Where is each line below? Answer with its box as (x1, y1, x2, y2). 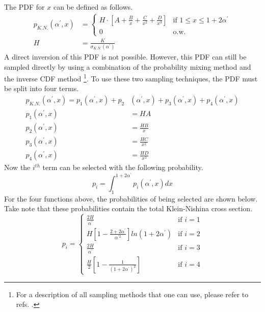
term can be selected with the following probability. (42, 162, 203, 173)
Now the (4, 162, 31, 173)
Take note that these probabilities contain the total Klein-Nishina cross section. (4, 203, 253, 214)
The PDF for (4, 2, 45, 12)
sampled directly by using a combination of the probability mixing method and (4, 61, 251, 72)
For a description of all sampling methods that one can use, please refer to (16, 289, 249, 299)
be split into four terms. (4, 83, 79, 94)
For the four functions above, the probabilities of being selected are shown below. (4, 193, 258, 204)
